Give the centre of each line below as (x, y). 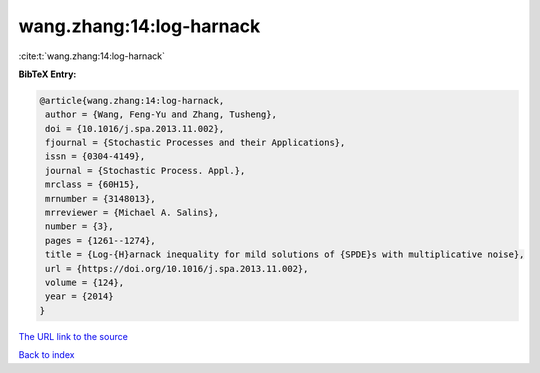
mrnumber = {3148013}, (101, 198)
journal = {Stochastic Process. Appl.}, (145, 170)
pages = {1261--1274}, (101, 240)
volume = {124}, (85, 282)
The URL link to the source (73, 336)
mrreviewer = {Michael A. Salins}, (132, 213)
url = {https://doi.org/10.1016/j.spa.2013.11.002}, (177, 268)
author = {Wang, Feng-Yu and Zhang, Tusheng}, (161, 114)
